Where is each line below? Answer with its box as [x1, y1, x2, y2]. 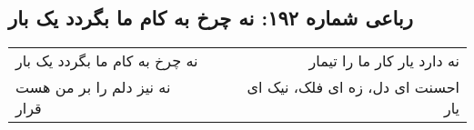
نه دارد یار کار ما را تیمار [308, 50, 459, 72]
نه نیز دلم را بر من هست [15, 76, 171, 98]
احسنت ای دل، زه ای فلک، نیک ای [247, 76, 459, 98]
